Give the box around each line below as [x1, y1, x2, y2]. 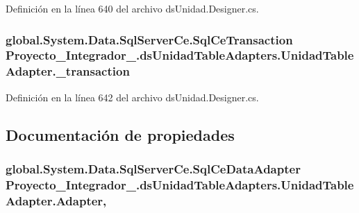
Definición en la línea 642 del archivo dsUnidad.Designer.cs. [6, 90, 259, 104]
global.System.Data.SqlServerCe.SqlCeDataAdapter [6, 160, 301, 177]
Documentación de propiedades [6, 123, 235, 145]
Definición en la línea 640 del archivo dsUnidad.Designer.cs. [6, 1, 259, 15]
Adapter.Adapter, [6, 191, 107, 209]
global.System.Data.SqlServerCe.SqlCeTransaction [6, 31, 293, 48]
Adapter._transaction [6, 62, 130, 80]
